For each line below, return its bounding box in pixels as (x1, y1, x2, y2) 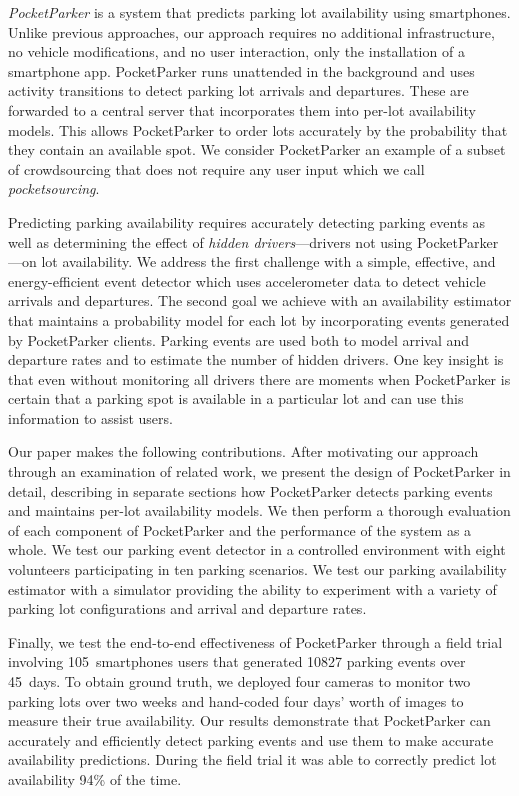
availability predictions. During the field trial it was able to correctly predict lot (8, 749, 497, 770)
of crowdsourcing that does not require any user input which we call (8, 158, 425, 179)
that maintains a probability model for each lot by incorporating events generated (8, 309, 510, 330)
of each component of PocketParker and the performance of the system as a (8, 519, 472, 540)
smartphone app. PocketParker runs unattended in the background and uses (8, 60, 475, 81)
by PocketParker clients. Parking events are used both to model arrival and (8, 329, 470, 350)
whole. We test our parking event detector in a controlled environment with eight (8, 539, 506, 560)
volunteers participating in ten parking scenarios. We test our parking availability (8, 559, 507, 580)
